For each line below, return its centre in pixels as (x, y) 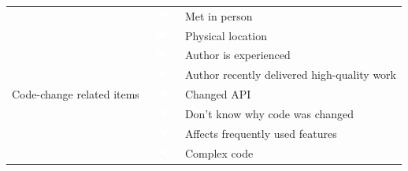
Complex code (219, 152)
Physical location (226, 35)
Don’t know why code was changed (269, 113)
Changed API (218, 94)
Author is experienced (237, 55)
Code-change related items (76, 94)
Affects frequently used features (261, 133)
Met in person (219, 15)
